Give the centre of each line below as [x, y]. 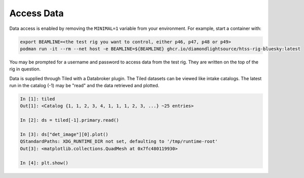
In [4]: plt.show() [44, 163]
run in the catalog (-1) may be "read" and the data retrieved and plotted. [84, 86]
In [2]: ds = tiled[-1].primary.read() [69, 120]
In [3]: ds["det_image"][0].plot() [64, 135]
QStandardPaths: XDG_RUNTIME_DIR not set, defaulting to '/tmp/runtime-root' [119, 141]
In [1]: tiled [37, 99]
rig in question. [25, 69]
